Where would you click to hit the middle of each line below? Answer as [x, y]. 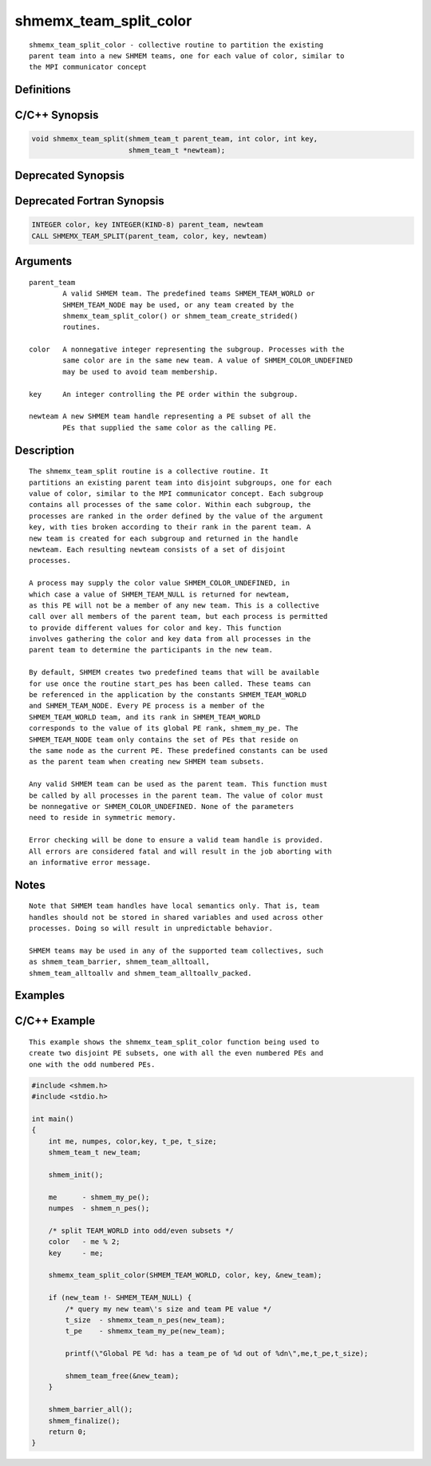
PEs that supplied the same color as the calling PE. [170, 428]
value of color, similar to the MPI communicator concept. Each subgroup [176, 494]
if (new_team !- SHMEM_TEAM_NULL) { [120, 1298]
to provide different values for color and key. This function [155, 628]
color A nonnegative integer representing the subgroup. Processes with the [187, 350]
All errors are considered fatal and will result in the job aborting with [180, 851]
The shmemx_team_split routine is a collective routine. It [149, 471]
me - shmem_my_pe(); [99, 1197]
